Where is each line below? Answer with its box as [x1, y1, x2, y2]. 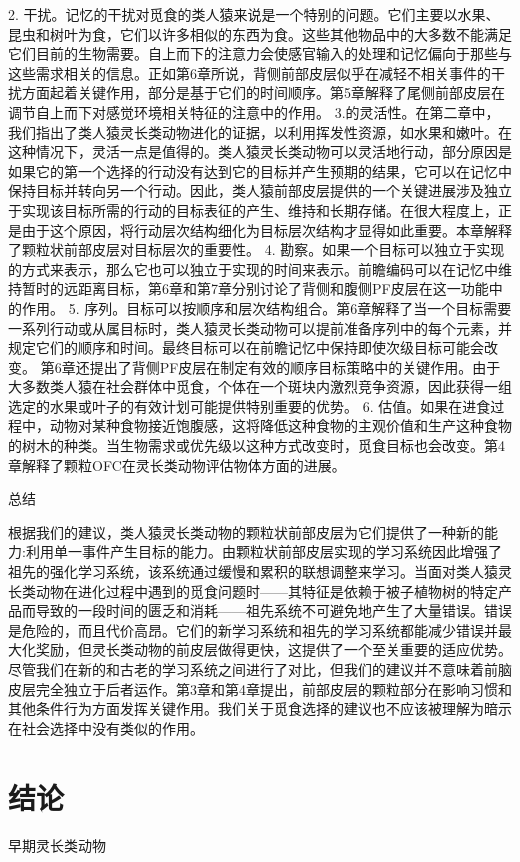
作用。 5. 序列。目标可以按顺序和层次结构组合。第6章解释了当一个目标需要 [21, 297, 512, 318]
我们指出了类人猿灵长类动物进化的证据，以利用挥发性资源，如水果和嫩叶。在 [8, 121, 512, 142]
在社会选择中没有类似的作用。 [8, 717, 204, 738]
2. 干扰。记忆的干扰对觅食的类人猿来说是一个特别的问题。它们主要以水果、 [8, 4, 500, 24]
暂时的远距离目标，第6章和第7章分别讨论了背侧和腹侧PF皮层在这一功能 [21, 278, 489, 299]
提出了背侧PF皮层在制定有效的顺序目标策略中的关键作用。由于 [89, 356, 501, 377]
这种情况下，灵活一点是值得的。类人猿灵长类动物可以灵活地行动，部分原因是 [8, 141, 512, 162]
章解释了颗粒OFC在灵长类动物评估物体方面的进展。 [8, 454, 346, 475]
